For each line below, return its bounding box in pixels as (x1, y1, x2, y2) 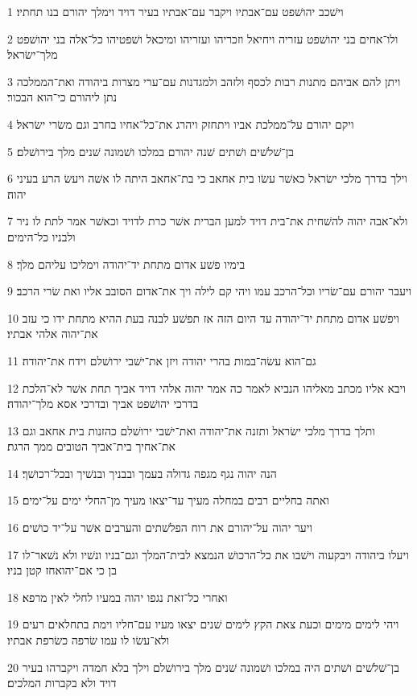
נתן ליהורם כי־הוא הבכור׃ (7, 89, 118, 105)
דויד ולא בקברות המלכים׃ (7, 674, 117, 691)
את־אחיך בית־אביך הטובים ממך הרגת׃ (7, 438, 176, 455)
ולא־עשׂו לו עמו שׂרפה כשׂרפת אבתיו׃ (7, 632, 170, 649)
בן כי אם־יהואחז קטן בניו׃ (7, 562, 117, 579)
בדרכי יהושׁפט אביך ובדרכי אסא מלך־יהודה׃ (7, 395, 199, 412)
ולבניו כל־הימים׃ (7, 228, 76, 245)
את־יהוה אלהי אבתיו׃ (7, 325, 98, 342)
